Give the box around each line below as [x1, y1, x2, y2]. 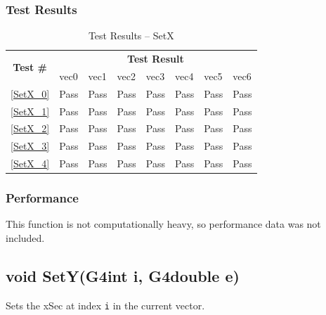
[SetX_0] [11, 86, 50, 101]
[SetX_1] [11, 103, 50, 118]
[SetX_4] [11, 156, 50, 171]
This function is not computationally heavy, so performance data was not [6, 217, 321, 231]
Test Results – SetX [88, 28, 174, 43]
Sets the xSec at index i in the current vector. [6, 297, 205, 312]
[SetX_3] [11, 139, 50, 153]
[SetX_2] [11, 121, 50, 136]
